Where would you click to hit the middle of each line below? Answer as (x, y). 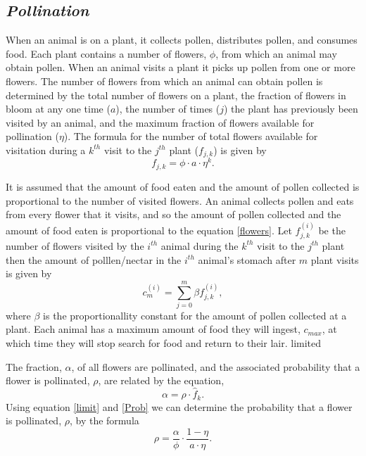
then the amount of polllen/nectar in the (94, 259)
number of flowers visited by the (75, 245)
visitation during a (46, 150)
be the (332, 230)
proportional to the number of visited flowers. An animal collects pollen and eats (180, 200)
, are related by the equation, (161, 380)
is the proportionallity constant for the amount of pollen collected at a (195, 315)
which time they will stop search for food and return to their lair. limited (164, 343)
